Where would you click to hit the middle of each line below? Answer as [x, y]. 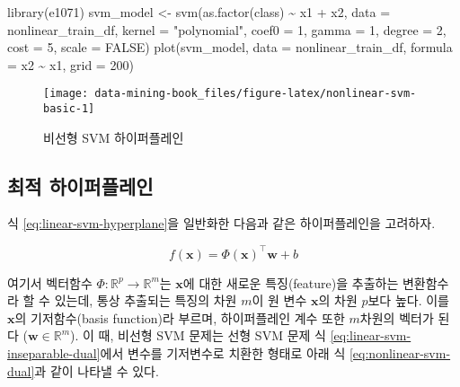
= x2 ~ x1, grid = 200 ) [71, 64]
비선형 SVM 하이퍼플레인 [114, 137]
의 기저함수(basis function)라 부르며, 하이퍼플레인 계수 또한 [180, 317]
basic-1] [69, 109]
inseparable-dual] [54, 352]
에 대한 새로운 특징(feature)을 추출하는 [291, 282]
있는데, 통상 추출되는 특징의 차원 [146, 300]
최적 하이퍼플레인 [80, 185]
